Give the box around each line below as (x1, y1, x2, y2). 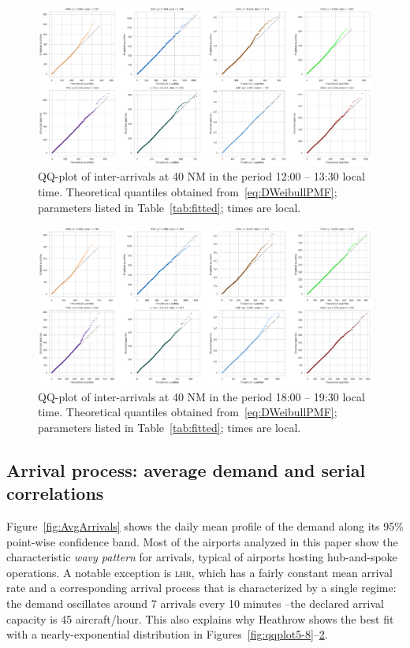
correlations (6, 481, 104, 505)
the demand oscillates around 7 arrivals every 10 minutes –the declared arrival (6, 595, 384, 611)
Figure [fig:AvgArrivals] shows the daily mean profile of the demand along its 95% (6, 518, 404, 534)
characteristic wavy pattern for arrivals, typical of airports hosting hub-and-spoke (6, 549, 397, 565)
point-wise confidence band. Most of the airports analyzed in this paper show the (6, 533, 398, 549)
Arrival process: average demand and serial (6, 457, 366, 482)
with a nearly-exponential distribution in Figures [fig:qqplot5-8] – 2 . (6, 626, 328, 642)
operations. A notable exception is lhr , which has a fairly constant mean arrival (6, 564, 393, 580)
